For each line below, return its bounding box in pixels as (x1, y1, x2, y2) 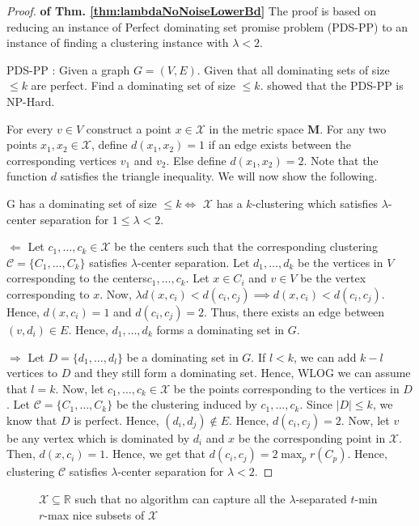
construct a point (86, 120, 171, 137)
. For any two (320, 120, 387, 137)
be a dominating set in (126, 348, 239, 365)
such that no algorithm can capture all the (74, 490, 286, 507)
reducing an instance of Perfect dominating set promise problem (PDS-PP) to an (6, 18, 408, 35)
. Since (299, 396, 332, 413)
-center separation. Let (138, 253, 250, 270)
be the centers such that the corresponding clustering (114, 238, 378, 255)
